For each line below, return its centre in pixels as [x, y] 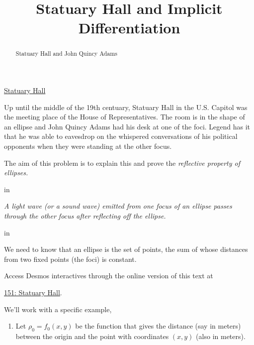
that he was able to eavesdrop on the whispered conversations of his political [121, 136]
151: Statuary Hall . [33, 292]
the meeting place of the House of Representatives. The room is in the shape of [125, 117]
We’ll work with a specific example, [58, 309]
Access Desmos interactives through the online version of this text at [109, 276]
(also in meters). [221, 336]
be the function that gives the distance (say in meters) [158, 326]
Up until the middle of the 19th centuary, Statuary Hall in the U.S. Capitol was [126, 107]
